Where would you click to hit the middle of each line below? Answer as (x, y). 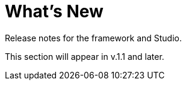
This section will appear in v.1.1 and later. (85, 56)
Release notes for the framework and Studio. (94, 38)
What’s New (54, 11)
